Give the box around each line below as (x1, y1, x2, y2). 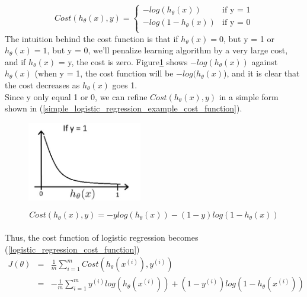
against (251, 55, 278, 68)
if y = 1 (222, 6, 251, 15)
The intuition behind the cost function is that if (5, 32, 178, 44)
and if (5, 55, 26, 68)
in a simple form (219, 90, 279, 103)
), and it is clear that (223, 67, 300, 79)
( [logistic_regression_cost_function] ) (5, 242, 140, 255)
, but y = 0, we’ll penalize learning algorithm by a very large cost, (47, 44, 288, 56)
